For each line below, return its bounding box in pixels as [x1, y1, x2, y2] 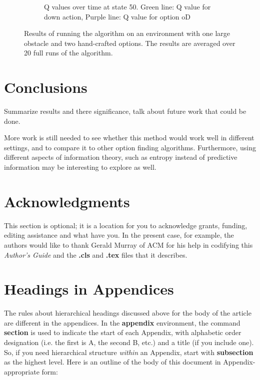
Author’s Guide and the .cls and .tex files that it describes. [4, 249, 187, 260]
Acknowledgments [4, 191, 130, 211]
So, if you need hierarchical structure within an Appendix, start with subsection [4, 347, 253, 357]
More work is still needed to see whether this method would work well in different [4, 132, 254, 143]
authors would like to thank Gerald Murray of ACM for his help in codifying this [4, 239, 253, 250]
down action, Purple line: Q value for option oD [44, 11, 190, 21]
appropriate [4, 366, 39, 377]
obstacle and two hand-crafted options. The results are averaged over [24, 37, 235, 48]
